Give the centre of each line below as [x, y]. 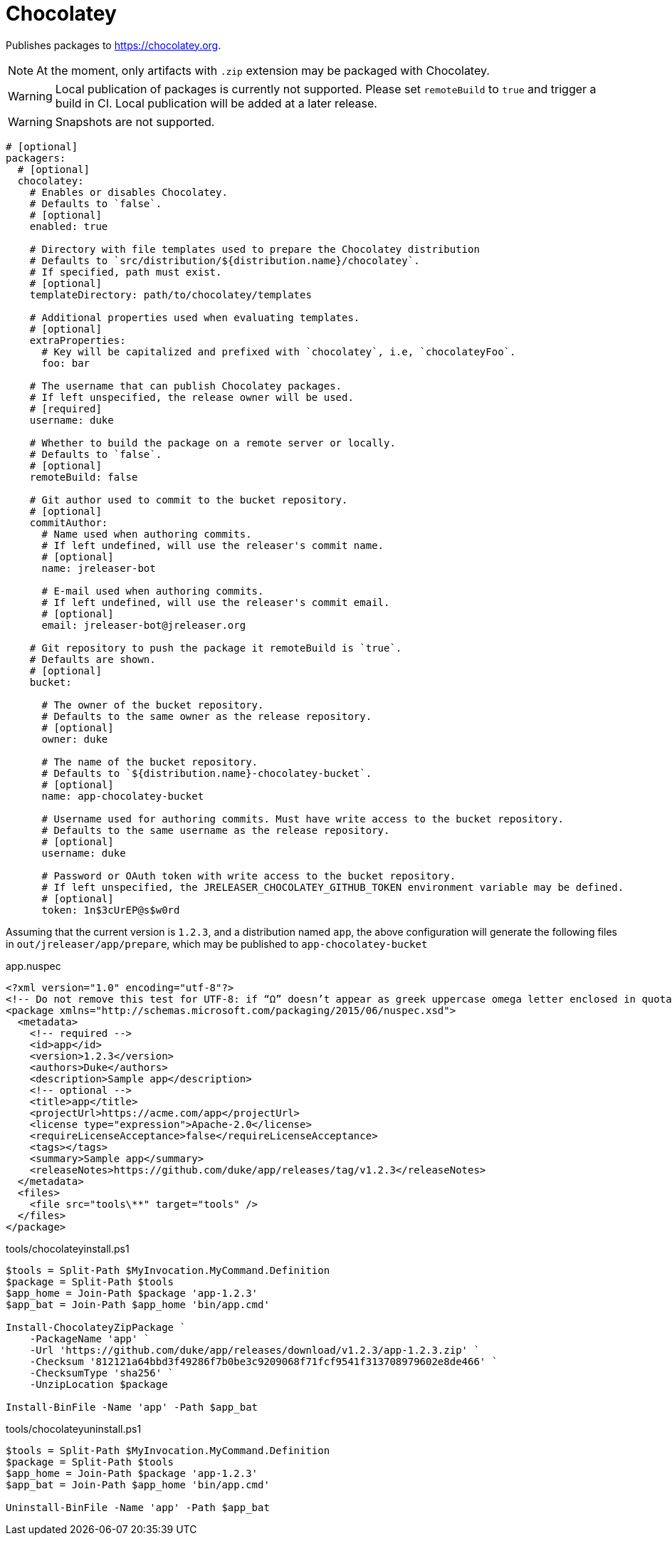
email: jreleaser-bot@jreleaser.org [144, 625]
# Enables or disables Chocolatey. [128, 192]
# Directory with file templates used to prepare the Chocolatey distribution [254, 249]
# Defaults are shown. [93, 659]
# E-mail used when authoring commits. [153, 591]
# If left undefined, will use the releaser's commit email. [216, 602]
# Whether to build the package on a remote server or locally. [212, 443]
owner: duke [75, 739]
